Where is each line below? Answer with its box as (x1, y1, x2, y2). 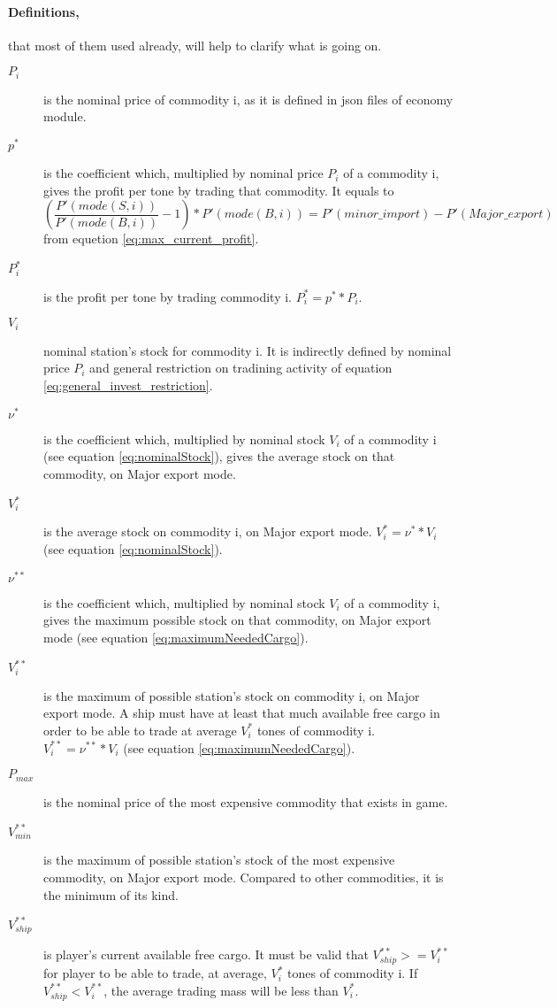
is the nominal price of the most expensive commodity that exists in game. (43, 792, 448, 811)
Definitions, (8, 2, 80, 20)
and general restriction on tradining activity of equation (89, 358, 393, 377)
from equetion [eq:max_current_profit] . (43, 229, 259, 248)
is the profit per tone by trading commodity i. (43, 287, 292, 305)
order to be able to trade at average (43, 720, 237, 739)
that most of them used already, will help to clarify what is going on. (8, 35, 382, 54)
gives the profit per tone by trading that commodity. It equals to (43, 181, 394, 199)
